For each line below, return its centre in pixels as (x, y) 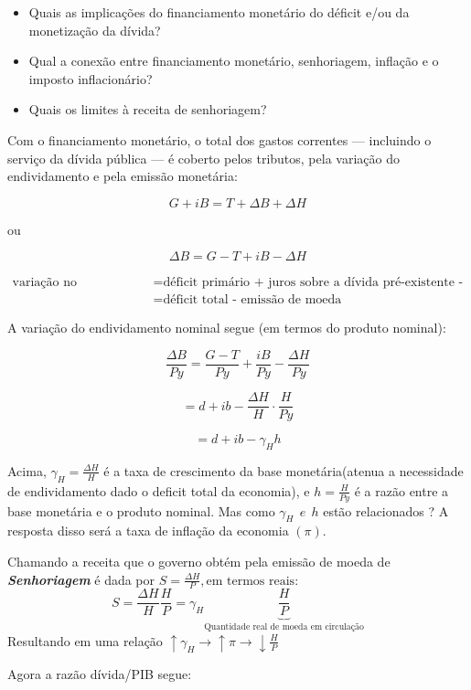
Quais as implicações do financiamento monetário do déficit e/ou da (219, 12)
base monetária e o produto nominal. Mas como (141, 510)
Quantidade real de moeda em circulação (284, 627)
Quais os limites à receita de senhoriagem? (148, 109)
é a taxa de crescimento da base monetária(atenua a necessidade (284, 470)
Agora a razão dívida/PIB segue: (100, 674)
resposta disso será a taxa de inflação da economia (148, 531)
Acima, (27, 470)
